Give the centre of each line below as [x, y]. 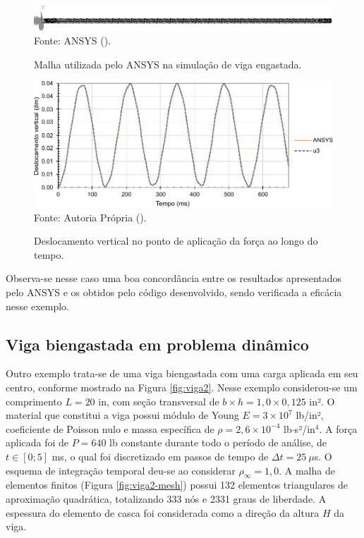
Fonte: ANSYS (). [73, 40]
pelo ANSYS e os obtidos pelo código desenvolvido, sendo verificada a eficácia [174, 292]
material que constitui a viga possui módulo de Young [122, 415]
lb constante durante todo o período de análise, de [218, 442]
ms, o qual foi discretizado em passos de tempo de [160, 457]
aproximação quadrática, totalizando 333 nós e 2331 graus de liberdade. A [166, 499]
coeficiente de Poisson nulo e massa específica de [110, 428]
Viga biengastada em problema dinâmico [157, 344]
